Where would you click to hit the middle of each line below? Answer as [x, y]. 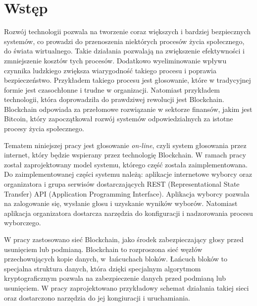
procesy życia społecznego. [44, 128]
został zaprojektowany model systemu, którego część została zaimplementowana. [126, 164]
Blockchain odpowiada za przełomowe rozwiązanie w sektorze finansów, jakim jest [128, 109]
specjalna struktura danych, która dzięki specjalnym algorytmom [103, 268]
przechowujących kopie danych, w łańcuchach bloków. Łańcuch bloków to [116, 259]
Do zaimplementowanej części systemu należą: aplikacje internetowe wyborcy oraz [128, 174]
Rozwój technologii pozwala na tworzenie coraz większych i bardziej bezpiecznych [128, 31]
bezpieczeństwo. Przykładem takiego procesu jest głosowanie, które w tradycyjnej [128, 80]
